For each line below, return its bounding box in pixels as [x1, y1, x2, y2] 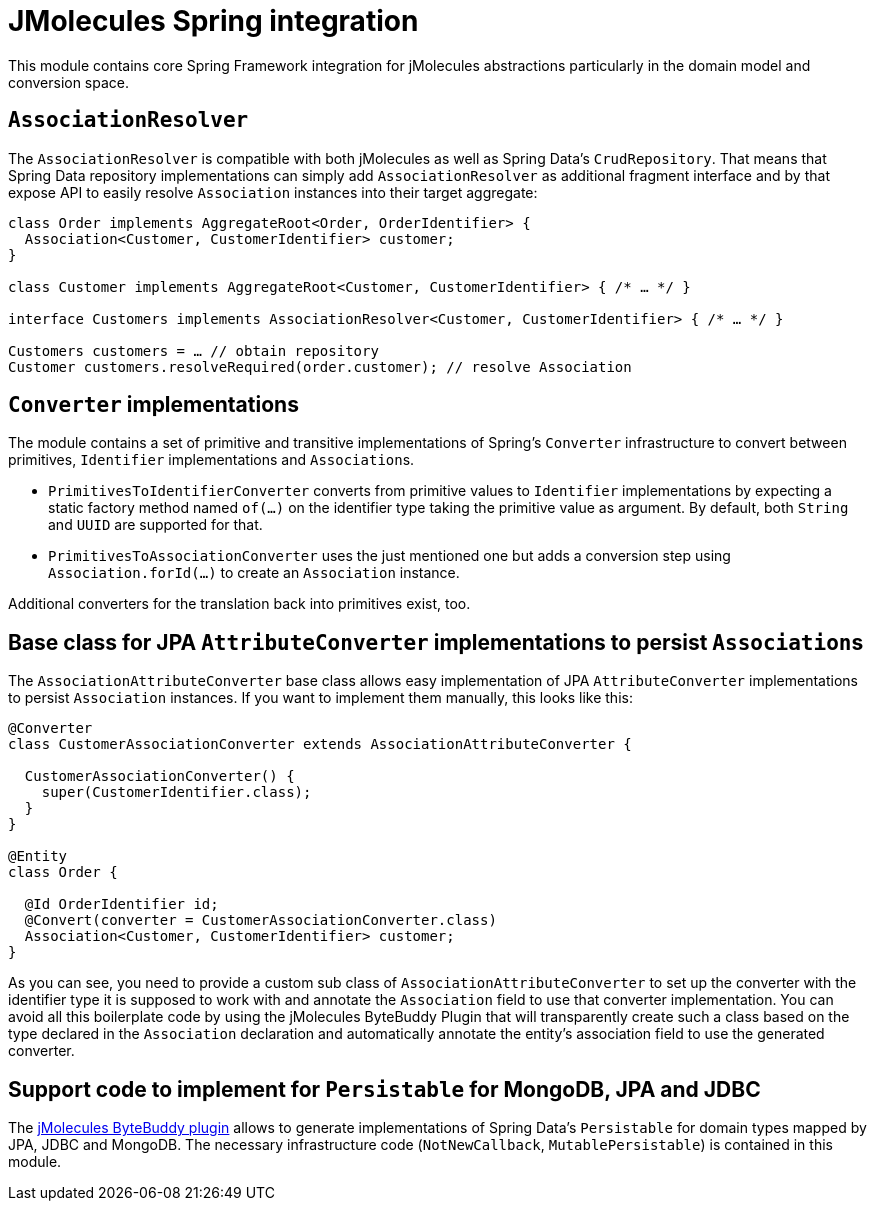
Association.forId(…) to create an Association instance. [48, 564, 460, 582]
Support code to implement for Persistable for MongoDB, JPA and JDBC [8, 1076, 761, 1102]
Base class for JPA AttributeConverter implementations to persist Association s [8, 629, 864, 655]
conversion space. [8, 73, 130, 91]
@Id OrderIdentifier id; [24, 896, 219, 913]
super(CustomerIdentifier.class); [41, 784, 312, 801]
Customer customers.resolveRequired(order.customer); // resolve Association [8, 358, 632, 375]
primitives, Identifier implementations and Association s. [8, 451, 415, 469]
